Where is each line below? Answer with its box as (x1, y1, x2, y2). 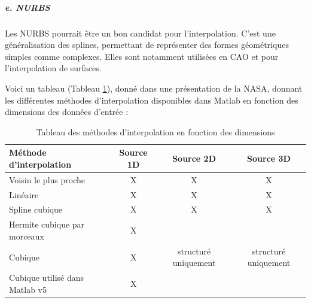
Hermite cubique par (9, 218, 85, 231)
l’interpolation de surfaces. (5, 62, 102, 74)
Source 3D (247, 152, 291, 165)
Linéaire (9, 188, 39, 201)
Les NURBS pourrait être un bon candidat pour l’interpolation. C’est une (5, 26, 276, 39)
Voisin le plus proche (9, 173, 85, 186)
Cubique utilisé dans (9, 271, 84, 284)
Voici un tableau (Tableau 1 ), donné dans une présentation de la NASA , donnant (5, 81, 303, 94)
